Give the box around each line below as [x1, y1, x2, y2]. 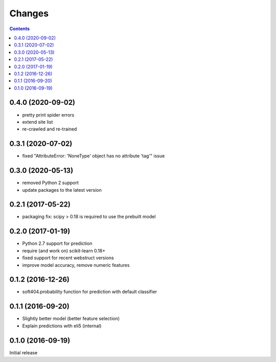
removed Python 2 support [22, 179, 79, 186]
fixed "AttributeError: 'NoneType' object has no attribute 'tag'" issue [22, 153, 165, 159]
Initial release [9, 349, 38, 355]
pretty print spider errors [22, 111, 75, 118]
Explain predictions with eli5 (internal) [22, 323, 102, 329]
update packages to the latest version [22, 187, 102, 193]
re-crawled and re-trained [22, 126, 77, 132]
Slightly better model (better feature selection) [22, 315, 120, 322]
